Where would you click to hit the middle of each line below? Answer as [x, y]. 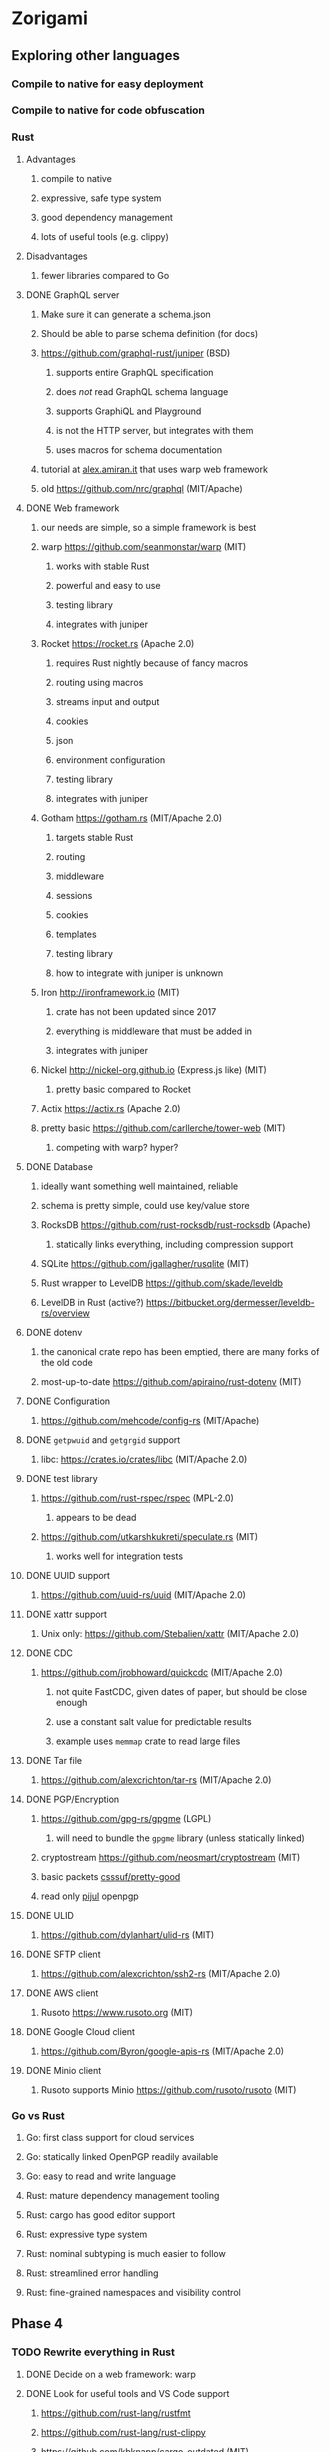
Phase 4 [37, 2323]
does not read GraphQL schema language [142, 391]
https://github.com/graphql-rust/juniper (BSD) [135, 353]
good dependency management [107, 217]
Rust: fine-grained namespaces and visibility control [133, 2293]
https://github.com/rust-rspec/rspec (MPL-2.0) [137, 1498]
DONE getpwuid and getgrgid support [103, 1439]
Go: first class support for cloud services [110, 2138]
